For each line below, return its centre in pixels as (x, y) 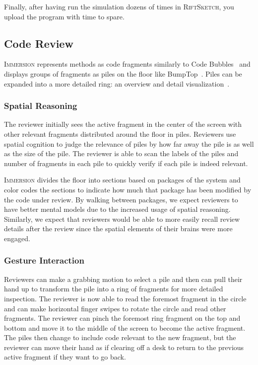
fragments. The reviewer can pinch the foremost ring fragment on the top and (122, 318)
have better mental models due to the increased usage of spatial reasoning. (117, 209)
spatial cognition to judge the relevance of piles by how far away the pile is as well (129, 143)
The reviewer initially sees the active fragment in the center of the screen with (123, 124)
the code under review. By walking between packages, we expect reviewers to (121, 199)
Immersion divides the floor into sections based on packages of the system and (122, 180)
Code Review (39, 43)
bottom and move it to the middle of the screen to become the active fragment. (125, 327)
